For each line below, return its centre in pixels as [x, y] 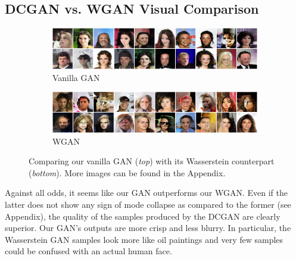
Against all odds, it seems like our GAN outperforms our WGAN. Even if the [146, 193]
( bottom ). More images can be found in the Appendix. [127, 172]
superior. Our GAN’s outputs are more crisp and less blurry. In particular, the [148, 228]
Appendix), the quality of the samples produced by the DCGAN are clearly [143, 216]
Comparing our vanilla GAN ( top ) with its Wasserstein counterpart [152, 161]
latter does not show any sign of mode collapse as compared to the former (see [148, 204]
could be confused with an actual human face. [88, 251]
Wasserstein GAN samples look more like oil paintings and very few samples [144, 239]
